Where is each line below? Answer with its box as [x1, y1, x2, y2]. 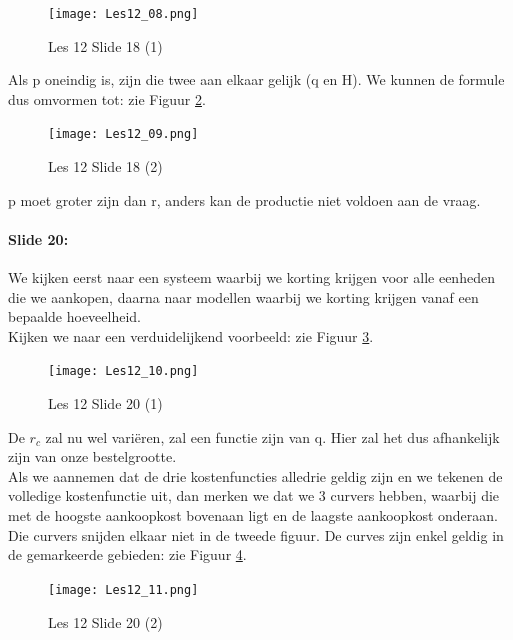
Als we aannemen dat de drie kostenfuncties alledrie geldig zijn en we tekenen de [8, 465, 503, 486]
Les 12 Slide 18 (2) [48, 156, 163, 177]
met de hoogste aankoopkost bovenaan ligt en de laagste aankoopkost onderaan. [8, 505, 498, 526]
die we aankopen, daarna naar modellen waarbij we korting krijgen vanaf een [8, 286, 479, 307]
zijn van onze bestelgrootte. [8, 446, 177, 467]
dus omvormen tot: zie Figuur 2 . [8, 88, 206, 109]
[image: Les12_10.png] [48, 364, 199, 379]
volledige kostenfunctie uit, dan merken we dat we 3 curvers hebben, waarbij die [8, 485, 500, 506]
